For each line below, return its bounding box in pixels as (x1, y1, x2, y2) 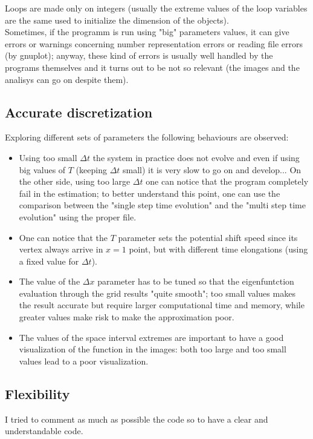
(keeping (76, 163, 107, 176)
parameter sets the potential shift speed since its (118, 231, 298, 243)
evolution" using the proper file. (19, 210, 137, 223)
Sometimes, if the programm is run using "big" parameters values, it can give (5, 25, 289, 38)
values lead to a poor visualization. (19, 354, 149, 367)
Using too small (19, 151, 77, 163)
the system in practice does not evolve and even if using (92, 151, 300, 163)
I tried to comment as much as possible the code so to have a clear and (5, 412, 268, 425)
